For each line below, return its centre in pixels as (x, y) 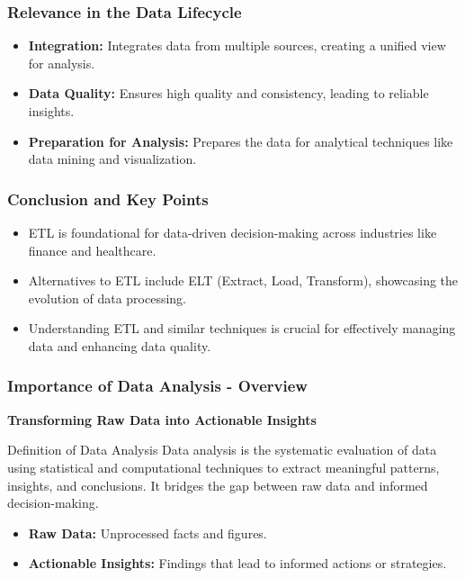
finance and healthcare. (92, 250)
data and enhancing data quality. (120, 345)
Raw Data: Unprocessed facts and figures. (148, 533)
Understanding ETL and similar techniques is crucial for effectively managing (242, 328)
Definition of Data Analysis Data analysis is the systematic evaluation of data (222, 450)
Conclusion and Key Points (108, 199)
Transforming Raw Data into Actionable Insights (162, 419)
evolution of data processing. (107, 298)
